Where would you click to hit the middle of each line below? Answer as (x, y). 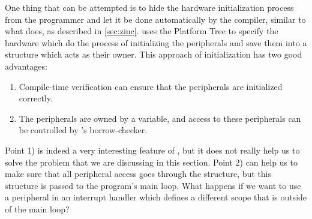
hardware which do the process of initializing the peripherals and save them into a (156, 42)
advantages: (26, 66)
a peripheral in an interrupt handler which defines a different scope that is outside (156, 197)
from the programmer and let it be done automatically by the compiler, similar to (155, 19)
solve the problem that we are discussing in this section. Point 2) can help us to (151, 162)
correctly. (36, 98)
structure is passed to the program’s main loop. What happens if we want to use (153, 185)
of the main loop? (37, 208)
